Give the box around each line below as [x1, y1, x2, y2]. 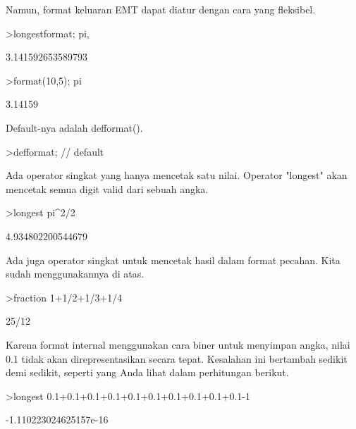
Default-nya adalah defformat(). [6, 120, 143, 135]
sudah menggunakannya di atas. [6, 266, 145, 281]
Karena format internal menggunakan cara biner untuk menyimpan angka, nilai [6, 337, 350, 352]
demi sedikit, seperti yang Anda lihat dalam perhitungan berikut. [6, 365, 289, 380]
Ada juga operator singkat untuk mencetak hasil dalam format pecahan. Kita [6, 252, 340, 267]
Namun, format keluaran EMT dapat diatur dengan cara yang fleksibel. [6, 2, 316, 16]
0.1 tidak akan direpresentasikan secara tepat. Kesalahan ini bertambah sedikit [6, 351, 348, 366]
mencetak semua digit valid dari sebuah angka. [6, 181, 209, 196]
